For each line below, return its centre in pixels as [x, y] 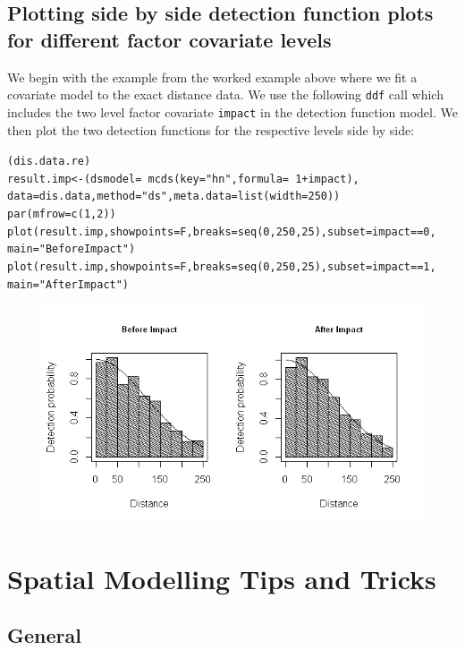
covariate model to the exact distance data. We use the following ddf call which [225, 94]
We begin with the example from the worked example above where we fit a [212, 77]
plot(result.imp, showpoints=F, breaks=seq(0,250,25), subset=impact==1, [222, 267]
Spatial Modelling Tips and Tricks [222, 578]
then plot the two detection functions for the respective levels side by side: [211, 129]
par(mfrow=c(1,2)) [62, 214]
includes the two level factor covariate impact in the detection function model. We [232, 111]
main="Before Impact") [72, 249]
